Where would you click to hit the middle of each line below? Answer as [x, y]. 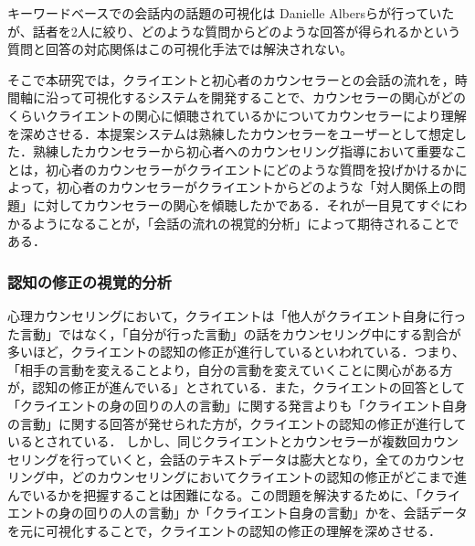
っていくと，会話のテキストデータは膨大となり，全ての [248, 459]
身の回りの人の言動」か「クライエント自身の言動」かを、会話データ [263, 513]
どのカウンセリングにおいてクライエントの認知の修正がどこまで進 [269, 477]
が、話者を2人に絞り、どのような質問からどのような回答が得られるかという [234, 31]
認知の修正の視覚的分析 [90, 281]
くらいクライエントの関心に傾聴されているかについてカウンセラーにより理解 [237, 115]
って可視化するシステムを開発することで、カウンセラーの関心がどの [262, 97]
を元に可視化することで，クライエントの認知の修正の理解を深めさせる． [224, 531]
